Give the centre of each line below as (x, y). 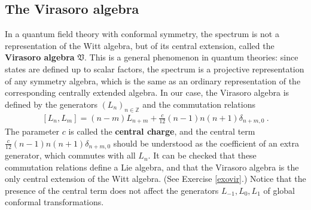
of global (279, 190)
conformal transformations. (54, 202)
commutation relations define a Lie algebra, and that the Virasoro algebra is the (152, 167)
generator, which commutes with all (70, 155)
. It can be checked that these (202, 155)
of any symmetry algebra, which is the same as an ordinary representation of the (153, 80)
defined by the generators (51, 104)
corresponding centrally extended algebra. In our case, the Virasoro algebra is (147, 92)
